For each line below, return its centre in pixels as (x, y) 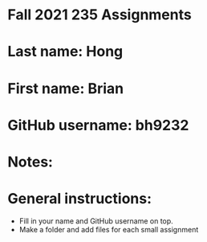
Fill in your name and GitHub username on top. (96, 221)
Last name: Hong (65, 52)
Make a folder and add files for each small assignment (109, 229)
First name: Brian (66, 88)
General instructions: (80, 199)
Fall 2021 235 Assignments (99, 15)
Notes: (30, 162)
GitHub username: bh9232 (98, 125)
